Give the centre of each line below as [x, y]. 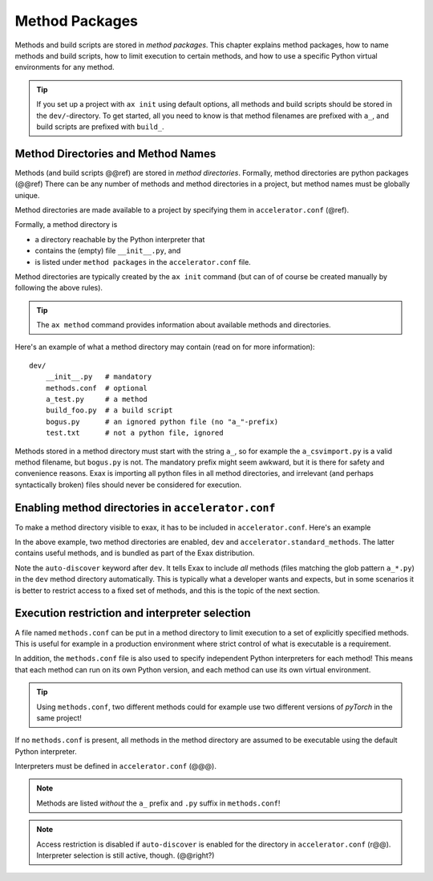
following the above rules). [59, 288]
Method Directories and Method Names [115, 154]
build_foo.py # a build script [109, 410]
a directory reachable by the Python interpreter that [120, 239]
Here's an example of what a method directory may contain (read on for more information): [165, 347]
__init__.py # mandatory [99, 377]
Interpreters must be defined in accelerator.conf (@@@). [115, 766]
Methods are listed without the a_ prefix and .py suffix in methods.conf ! [158, 803]
